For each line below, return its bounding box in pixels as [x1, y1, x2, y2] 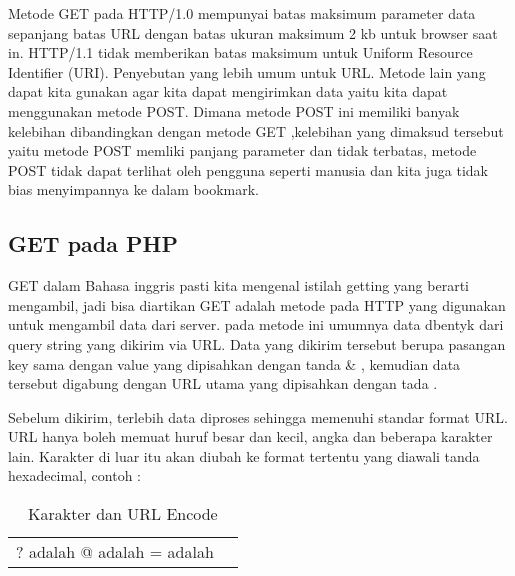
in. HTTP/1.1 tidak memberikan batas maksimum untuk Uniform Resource [8, 42, 473, 63]
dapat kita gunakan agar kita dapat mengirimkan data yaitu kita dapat [8, 81, 448, 102]
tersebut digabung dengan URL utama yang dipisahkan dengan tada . [8, 373, 438, 394]
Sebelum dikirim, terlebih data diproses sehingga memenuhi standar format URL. [8, 406, 508, 427]
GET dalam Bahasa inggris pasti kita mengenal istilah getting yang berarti [8, 275, 469, 296]
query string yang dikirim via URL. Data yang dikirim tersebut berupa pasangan [8, 333, 506, 354]
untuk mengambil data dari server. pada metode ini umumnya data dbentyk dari [8, 314, 504, 335]
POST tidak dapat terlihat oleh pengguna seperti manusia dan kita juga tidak [8, 159, 489, 180]
